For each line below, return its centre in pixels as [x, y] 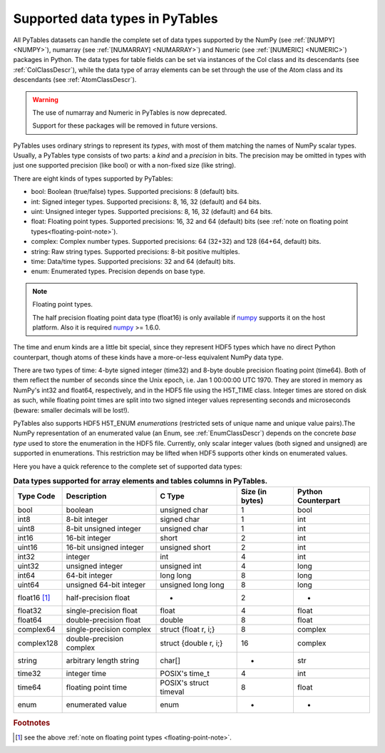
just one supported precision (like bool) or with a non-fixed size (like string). [125, 165]
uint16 [28, 548]
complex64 [37, 630]
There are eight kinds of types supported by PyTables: [93, 178]
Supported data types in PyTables [115, 19]
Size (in [254, 492]
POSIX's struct [185, 683]
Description [86, 496]
